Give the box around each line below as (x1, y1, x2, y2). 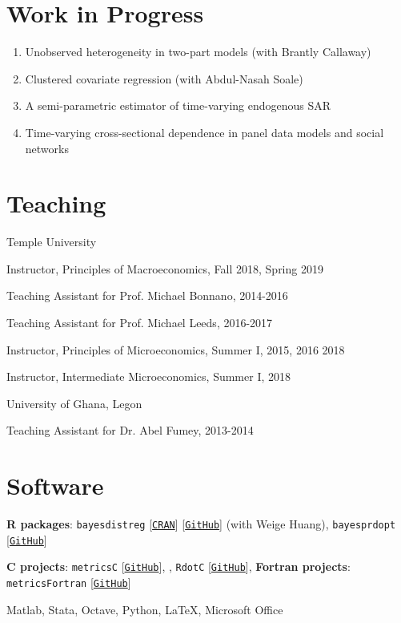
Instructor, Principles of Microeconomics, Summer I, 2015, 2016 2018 (6, 341, 345, 358)
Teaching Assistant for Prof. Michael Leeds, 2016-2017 (6, 314, 273, 330)
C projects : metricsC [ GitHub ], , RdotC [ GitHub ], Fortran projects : (6, 558, 351, 575)
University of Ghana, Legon (6, 394, 142, 411)
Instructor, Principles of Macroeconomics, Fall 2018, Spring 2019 (6, 260, 323, 277)
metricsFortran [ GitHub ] (6, 574, 131, 591)
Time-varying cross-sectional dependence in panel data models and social (25, 123, 384, 140)
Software (6, 469, 104, 502)
